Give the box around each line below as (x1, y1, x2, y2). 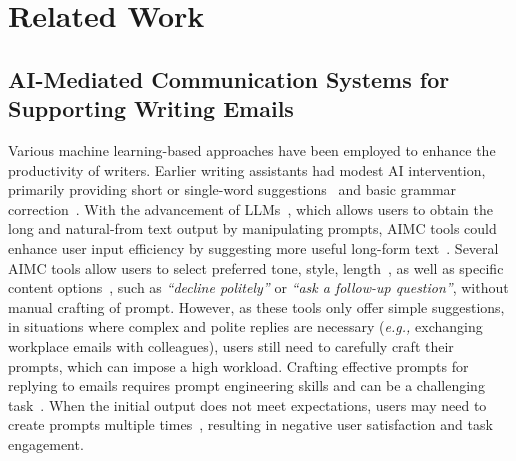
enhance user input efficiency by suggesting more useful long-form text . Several (8, 237, 499, 258)
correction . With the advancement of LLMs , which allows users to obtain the (8, 198, 493, 219)
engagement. (8, 433, 84, 454)
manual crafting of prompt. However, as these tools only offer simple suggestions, (8, 296, 505, 317)
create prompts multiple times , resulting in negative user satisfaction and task (8, 414, 493, 435)
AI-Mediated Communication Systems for (8, 63, 450, 94)
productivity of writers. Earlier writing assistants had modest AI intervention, (8, 159, 486, 180)
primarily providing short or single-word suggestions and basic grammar (8, 179, 457, 200)
